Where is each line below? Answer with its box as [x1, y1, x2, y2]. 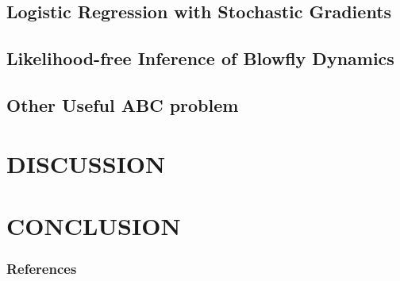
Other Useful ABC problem [6, 92, 239, 117]
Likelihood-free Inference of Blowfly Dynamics [6, 46, 394, 71]
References [6, 259, 77, 279]
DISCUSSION [6, 147, 166, 179]
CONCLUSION [6, 209, 181, 241]
